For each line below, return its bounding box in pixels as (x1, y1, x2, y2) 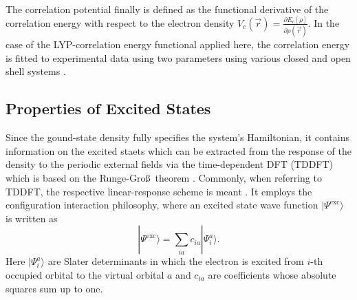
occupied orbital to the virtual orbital (6, 268, 164, 282)
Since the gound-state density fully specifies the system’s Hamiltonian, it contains (6, 130, 349, 144)
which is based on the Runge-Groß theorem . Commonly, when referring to (6, 171, 322, 185)
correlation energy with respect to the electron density (6, 15, 235, 30)
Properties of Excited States (6, 98, 211, 119)
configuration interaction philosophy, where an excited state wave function (6, 197, 318, 212)
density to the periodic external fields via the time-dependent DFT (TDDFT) (6, 157, 334, 171)
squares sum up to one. (6, 281, 103, 295)
